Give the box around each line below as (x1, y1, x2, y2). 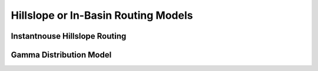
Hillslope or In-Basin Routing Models (11, 9, 193, 22)
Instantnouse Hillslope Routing (11, 31, 127, 41)
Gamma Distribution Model (11, 50, 112, 60)
